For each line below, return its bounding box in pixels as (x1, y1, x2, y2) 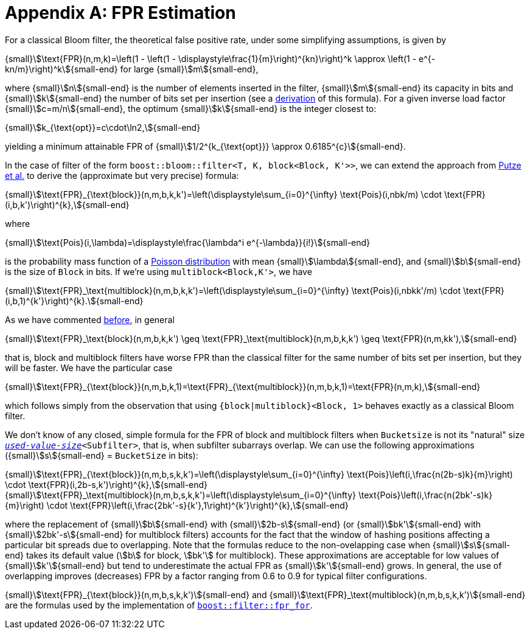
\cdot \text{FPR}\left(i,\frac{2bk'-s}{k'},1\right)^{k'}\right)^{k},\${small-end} (46, 500, 349, 510)
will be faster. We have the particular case (5, 362, 173, 373)
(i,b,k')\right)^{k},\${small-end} (5, 199, 130, 210)
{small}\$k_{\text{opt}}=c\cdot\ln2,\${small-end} (5, 122, 201, 133)
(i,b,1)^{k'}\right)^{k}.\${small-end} (5, 295, 144, 306)
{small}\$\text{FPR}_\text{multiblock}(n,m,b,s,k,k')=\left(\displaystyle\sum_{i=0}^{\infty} (5, 489, 357, 500)
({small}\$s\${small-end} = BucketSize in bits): (5, 450, 198, 461)
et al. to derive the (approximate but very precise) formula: (5, 170, 239, 181)
